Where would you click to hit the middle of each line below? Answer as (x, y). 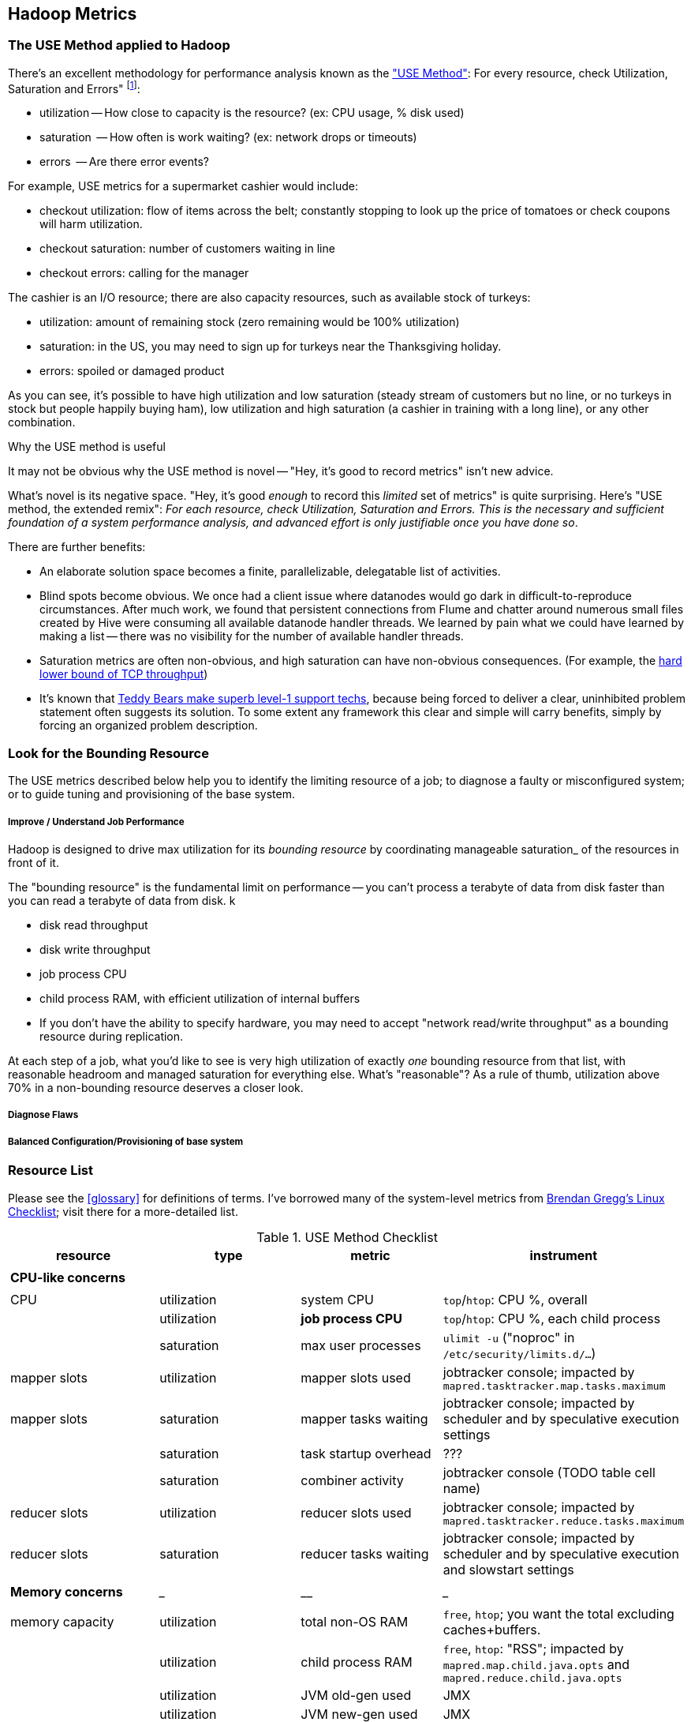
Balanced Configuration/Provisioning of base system (126, 1141)
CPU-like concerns (68, 1277)
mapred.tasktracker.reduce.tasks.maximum (563, 1521)
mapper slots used (356, 1378)
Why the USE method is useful (87, 447)
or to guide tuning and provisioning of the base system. (151, 794)
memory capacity (62, 1621)
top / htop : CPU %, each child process (552, 1318)
